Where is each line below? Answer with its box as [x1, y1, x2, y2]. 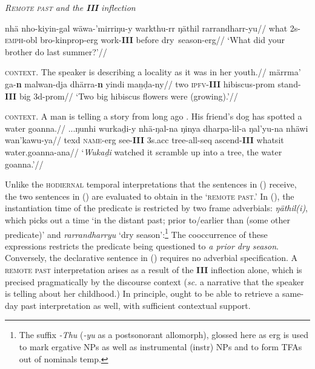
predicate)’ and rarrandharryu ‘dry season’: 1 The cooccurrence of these [5, 226, 268, 240]
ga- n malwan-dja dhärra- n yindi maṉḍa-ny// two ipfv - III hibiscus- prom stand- [5, 77, 301, 90]
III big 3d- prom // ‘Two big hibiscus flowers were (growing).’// [5, 89, 238, 102]
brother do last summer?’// [5, 45, 107, 58]
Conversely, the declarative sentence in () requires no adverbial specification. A [5, 251, 298, 264]
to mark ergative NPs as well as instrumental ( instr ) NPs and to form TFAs [19, 340, 302, 353]
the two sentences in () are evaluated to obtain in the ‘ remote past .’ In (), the [5, 189, 294, 202]
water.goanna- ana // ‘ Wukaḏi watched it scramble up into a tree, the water [5, 145, 282, 158]
